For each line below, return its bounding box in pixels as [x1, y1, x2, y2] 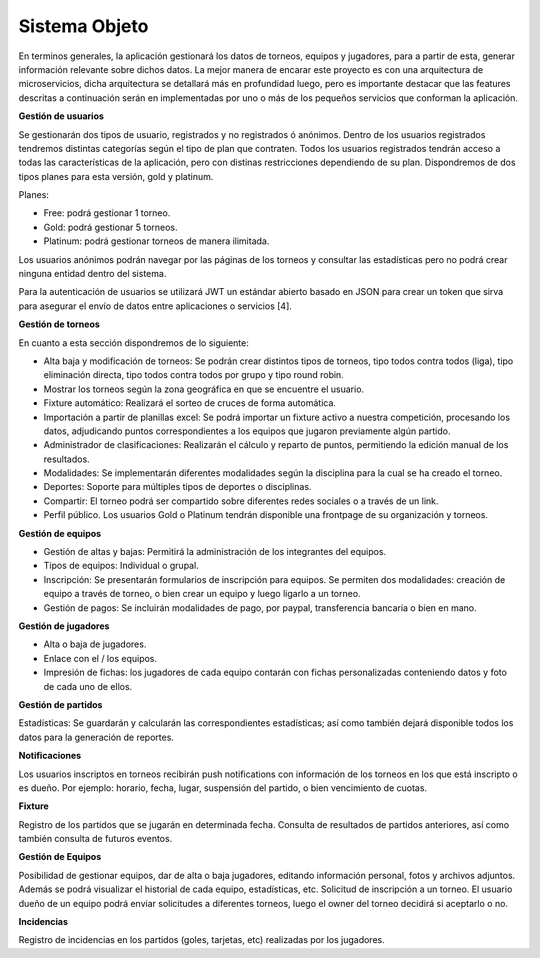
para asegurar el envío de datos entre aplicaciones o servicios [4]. [18, 300, 292, 312]
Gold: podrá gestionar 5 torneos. [43, 221, 179, 233]
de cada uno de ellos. [43, 680, 133, 692]
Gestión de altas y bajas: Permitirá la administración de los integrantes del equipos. [43, 546, 387, 558]
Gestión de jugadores [18, 620, 110, 632]
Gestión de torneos [18, 318, 100, 330]
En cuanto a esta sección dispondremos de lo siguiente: [18, 336, 249, 349]
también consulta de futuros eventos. [18, 833, 173, 845]
